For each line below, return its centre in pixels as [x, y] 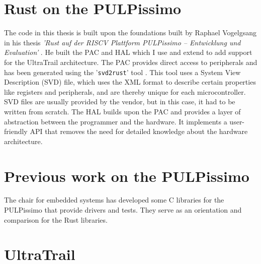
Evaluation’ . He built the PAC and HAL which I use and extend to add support [128, 52]
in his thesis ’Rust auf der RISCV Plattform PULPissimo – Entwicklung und [122, 42]
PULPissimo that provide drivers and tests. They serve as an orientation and [123, 210]
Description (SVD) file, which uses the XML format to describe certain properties [130, 82]
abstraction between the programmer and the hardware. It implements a [116, 121]
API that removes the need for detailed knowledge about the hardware [139, 131]
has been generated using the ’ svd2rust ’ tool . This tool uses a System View [122, 72]
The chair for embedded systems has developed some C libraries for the [114, 200]
